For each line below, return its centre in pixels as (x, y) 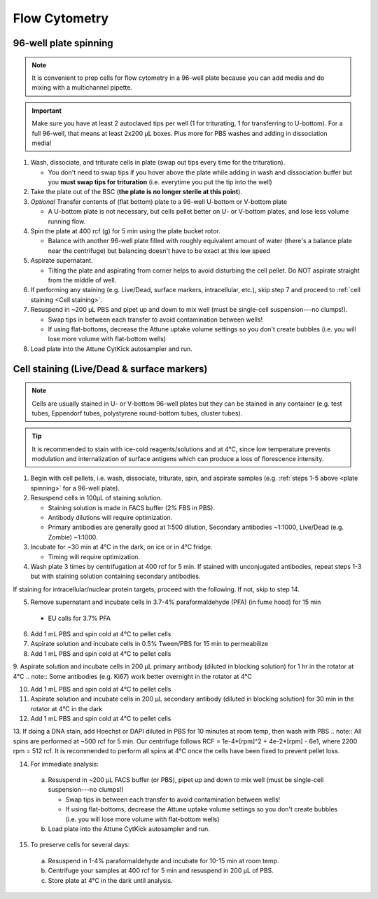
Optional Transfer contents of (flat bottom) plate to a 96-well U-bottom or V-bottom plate (159, 201)
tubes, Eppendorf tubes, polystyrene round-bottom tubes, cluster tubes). (137, 413)
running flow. (67, 221)
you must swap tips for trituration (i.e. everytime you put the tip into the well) (160, 182)
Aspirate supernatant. (62, 261)
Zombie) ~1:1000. (73, 537)
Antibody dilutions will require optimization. (110, 518)
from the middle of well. (82, 280)
